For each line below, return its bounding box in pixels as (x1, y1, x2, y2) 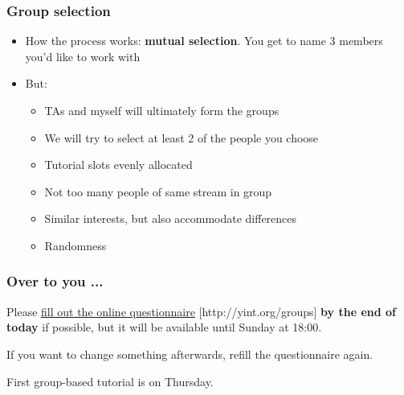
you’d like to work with (25, 47, 141, 64)
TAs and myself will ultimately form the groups (44, 102, 280, 118)
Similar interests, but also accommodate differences (44, 210, 297, 227)
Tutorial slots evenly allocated (44, 156, 193, 173)
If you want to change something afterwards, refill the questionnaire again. (6, 345, 373, 362)
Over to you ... (6, 271, 104, 291)
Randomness (44, 237, 107, 253)
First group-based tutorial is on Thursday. (6, 372, 214, 389)
